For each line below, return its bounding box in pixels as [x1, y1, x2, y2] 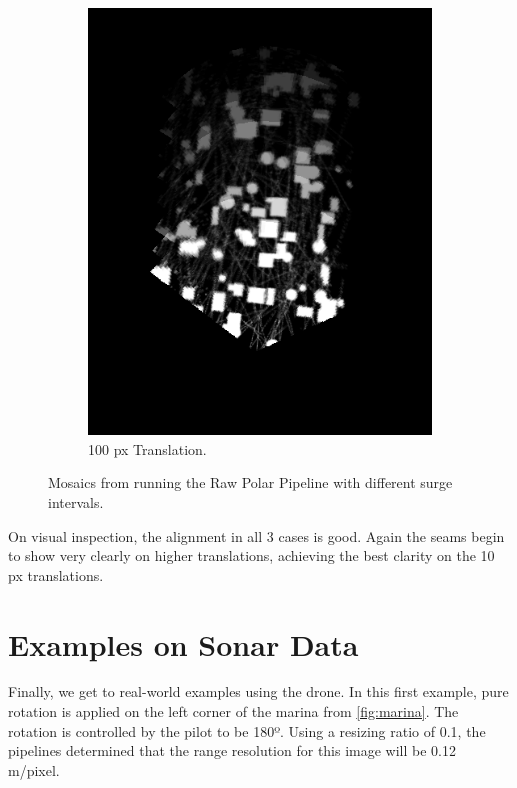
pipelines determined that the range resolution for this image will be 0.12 [8, 740, 457, 761]
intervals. [48, 491, 104, 512]
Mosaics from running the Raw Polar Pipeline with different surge [48, 472, 453, 493]
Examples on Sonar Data [8, 623, 359, 664]
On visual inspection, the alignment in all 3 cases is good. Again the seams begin [8, 525, 505, 546]
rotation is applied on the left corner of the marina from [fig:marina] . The [8, 701, 459, 722]
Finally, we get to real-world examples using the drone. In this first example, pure [8, 681, 509, 702]
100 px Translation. [88, 438, 207, 459]
